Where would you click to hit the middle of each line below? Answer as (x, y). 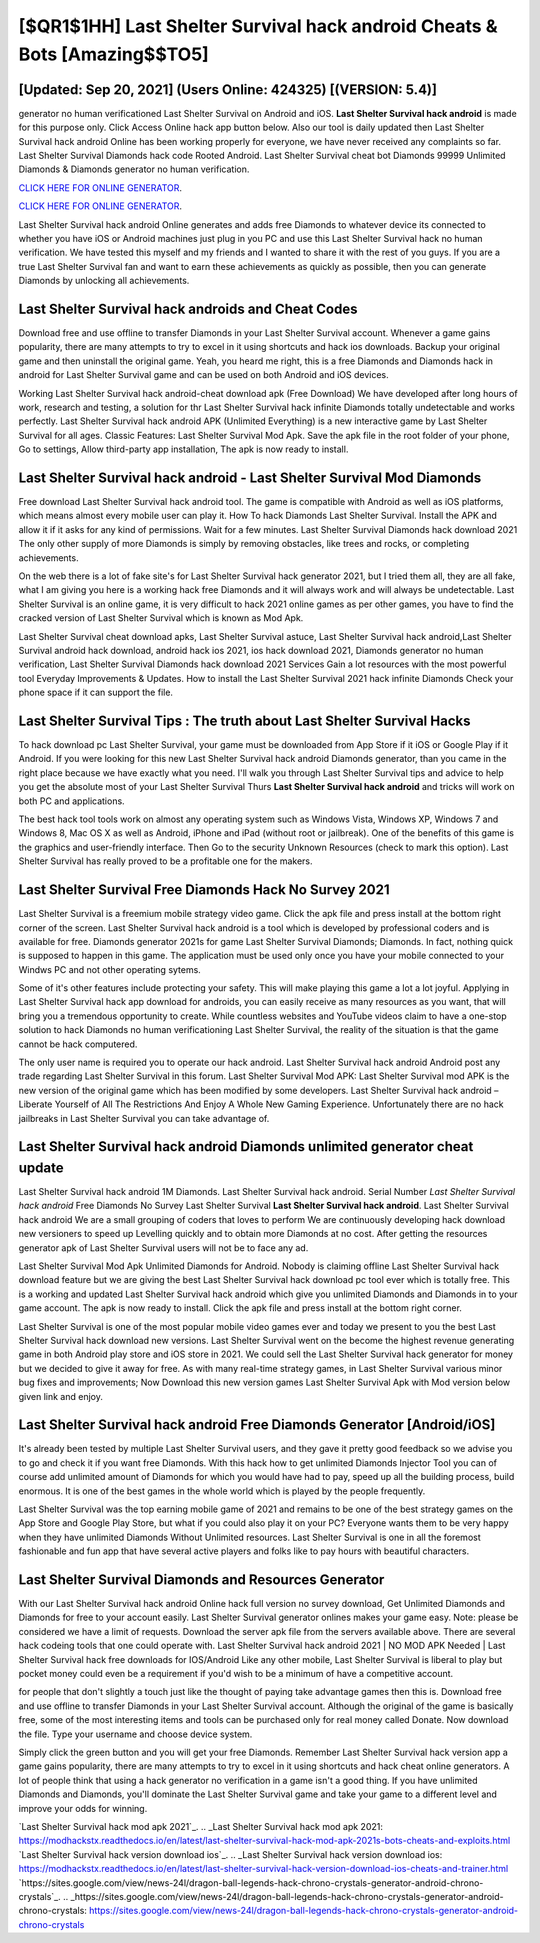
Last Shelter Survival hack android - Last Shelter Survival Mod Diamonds (250, 478)
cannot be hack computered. (78, 1044)
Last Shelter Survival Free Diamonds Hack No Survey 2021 (204, 890)
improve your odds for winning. (83, 1808)
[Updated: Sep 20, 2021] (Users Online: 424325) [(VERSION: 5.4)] (227, 89)
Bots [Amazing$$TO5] (113, 54)
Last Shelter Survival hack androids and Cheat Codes (188, 308)
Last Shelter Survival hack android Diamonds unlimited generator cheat (246, 1146)
